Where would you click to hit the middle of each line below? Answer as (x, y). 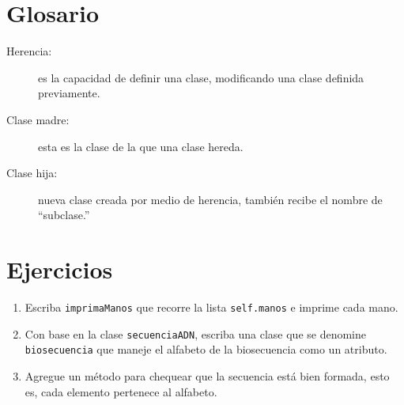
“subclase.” (64, 215)
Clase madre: (38, 119)
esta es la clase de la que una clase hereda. (141, 146)
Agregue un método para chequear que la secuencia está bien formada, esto (207, 375)
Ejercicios (60, 269)
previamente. (69, 93)
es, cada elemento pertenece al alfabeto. (121, 391)
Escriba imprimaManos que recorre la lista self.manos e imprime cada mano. (211, 307)
